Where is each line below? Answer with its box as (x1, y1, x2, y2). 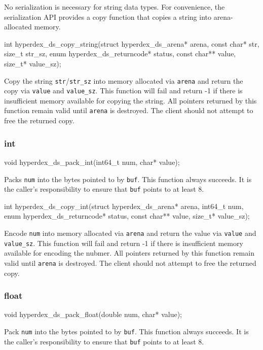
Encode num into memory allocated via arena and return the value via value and (4, 228, 256, 238)
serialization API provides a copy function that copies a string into (4, 11, 211, 22)
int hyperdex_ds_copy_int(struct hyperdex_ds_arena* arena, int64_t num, (4, 200, 244, 211)
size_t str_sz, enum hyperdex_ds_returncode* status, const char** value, (4, 48, 236, 59)
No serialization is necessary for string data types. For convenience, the (4, 2, 225, 12)
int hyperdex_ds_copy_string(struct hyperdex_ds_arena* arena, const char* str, (4, 38, 259, 49)
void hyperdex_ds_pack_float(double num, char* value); (4, 309, 182, 320)
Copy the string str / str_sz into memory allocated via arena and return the (4, 75, 243, 86)
